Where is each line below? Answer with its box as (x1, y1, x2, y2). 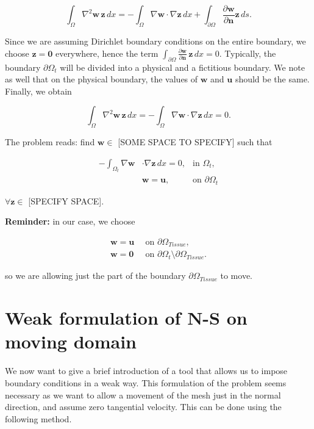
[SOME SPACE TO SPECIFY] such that (118, 135, 273, 148)
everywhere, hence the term (55, 46, 159, 59)
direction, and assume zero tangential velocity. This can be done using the (5, 400, 282, 413)
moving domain (5, 329, 137, 354)
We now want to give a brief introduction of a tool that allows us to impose (5, 364, 288, 377)
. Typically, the (219, 46, 276, 59)
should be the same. (235, 73, 310, 85)
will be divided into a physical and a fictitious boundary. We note (60, 60, 305, 73)
